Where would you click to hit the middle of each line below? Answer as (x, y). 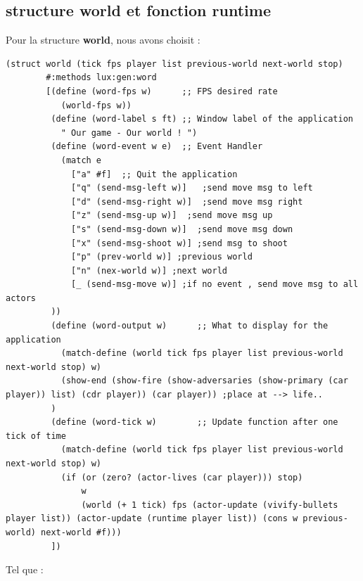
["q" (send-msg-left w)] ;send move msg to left (192, 188)
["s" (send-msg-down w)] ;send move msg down (182, 229)
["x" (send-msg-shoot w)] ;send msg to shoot (179, 243)
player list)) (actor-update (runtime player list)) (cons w (152, 519)
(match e (81, 160)
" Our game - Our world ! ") (129, 133)
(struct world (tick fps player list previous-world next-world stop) (174, 64)
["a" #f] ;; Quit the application (154, 174)
